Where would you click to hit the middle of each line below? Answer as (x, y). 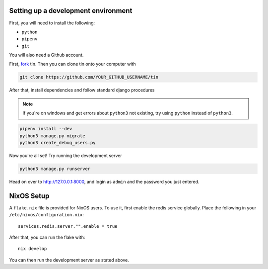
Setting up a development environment (71, 11)
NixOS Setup (29, 196)
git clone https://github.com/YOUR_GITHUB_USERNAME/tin (89, 77)
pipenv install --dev (46, 129)
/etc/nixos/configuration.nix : (47, 215)
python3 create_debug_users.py (58, 142)
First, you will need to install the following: (52, 23)
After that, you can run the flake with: (47, 237)
